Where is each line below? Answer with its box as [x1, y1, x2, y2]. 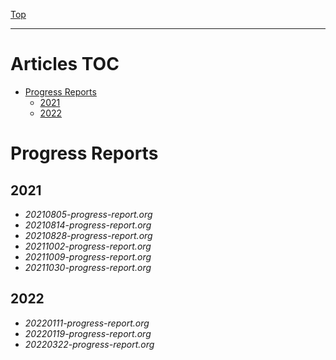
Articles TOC [10, 53, 120, 76]
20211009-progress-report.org [24, 250, 152, 263]
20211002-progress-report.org [24, 240, 152, 252]
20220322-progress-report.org [24, 338, 155, 350]
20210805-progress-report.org [24, 208, 153, 220]
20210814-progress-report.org [24, 219, 152, 231]
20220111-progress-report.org [24, 317, 150, 329]
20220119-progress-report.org [24, 327, 152, 339]
